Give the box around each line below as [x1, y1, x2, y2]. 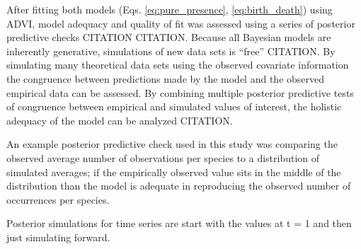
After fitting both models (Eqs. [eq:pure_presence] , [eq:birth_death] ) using [6, 2, 333, 16]
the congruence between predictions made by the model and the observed [6, 71, 325, 86]
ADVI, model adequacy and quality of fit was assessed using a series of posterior [6, 16, 355, 30]
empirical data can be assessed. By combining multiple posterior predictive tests [6, 85, 354, 100]
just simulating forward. [6, 229, 110, 244]
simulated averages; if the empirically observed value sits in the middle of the [6, 164, 341, 179]
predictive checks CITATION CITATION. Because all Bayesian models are [6, 30, 331, 45]
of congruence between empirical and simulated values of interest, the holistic [6, 99, 342, 114]
